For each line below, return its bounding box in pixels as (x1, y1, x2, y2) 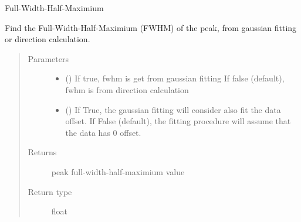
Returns (28, 146, 57, 158)
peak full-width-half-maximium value (51, 165, 185, 177)
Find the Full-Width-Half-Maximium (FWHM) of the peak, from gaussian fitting (5, 21, 297, 33)
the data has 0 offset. (65, 126, 141, 138)
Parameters (28, 52, 69, 64)
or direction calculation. (5, 33, 90, 45)
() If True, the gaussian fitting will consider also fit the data (65, 103, 281, 115)
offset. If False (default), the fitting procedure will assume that (65, 115, 291, 127)
